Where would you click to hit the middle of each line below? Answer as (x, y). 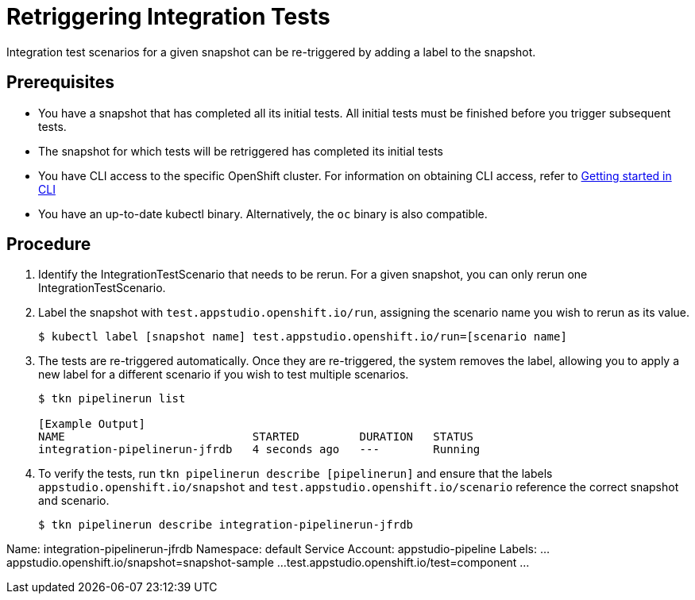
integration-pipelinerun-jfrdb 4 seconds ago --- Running (259, 450)
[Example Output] (92, 424)
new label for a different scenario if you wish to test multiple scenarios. (224, 375)
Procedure (49, 244)
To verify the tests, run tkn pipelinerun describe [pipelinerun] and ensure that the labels (295, 474)
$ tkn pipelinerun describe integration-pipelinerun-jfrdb (226, 525)
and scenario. (74, 501)
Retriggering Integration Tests (168, 17)
